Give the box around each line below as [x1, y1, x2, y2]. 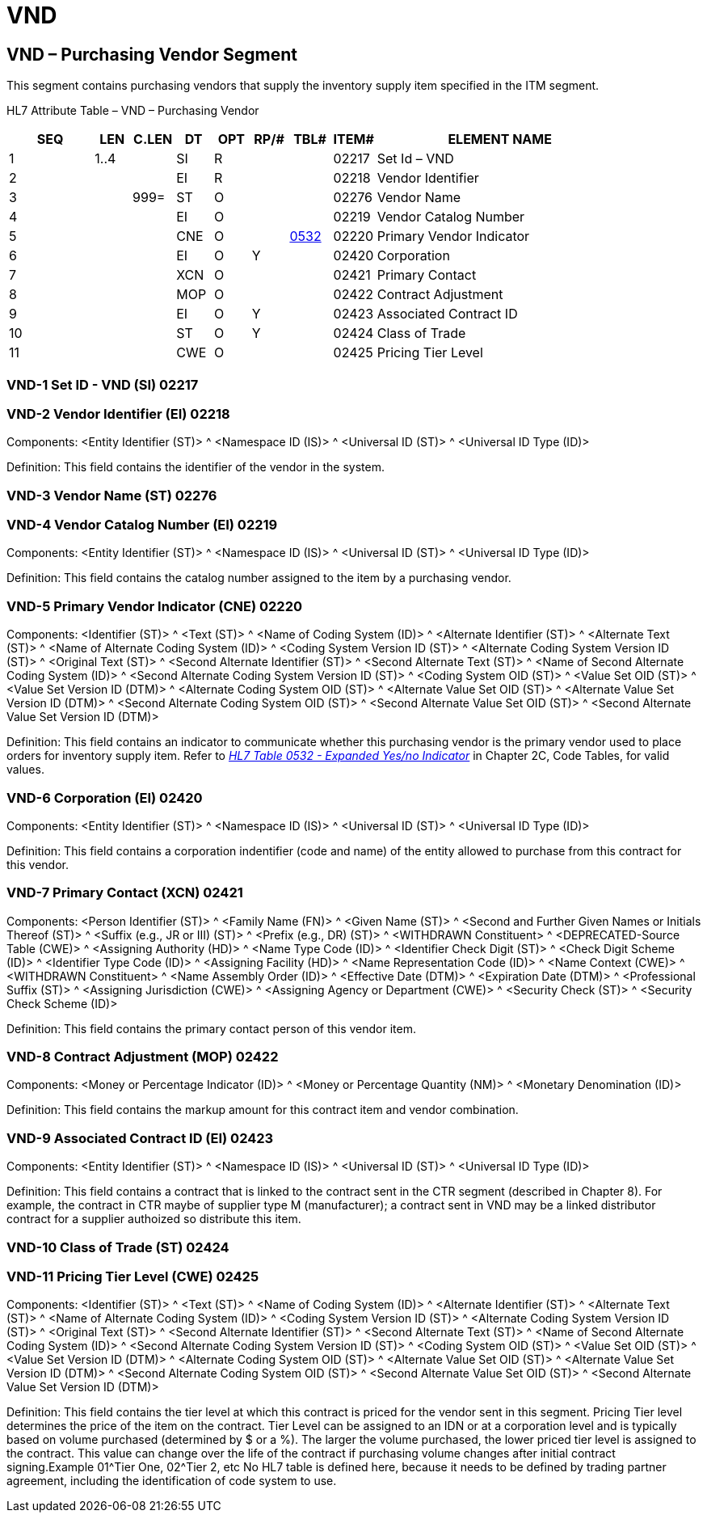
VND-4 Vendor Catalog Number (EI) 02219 [6, 517, 278, 534]
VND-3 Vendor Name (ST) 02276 [6, 487, 217, 504]
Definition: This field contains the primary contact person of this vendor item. [6, 1021, 416, 1036]
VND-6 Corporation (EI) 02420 [6, 789, 203, 806]
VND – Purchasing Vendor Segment [6, 44, 297, 65]
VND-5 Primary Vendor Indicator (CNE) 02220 [6, 597, 302, 614]
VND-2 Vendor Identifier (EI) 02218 [6, 405, 230, 422]
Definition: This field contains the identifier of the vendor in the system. [6, 460, 385, 475]
